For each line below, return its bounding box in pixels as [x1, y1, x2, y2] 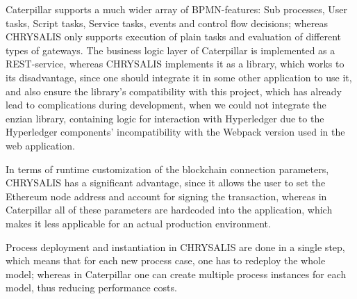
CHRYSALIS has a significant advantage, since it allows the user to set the [6, 175, 326, 190]
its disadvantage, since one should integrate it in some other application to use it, [6, 70, 352, 84]
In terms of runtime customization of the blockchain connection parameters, [6, 161, 329, 176]
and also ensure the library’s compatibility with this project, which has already [6, 83, 342, 98]
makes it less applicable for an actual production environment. [6, 216, 271, 230]
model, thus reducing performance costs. [6, 280, 177, 295]
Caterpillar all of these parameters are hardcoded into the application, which [6, 202, 333, 217]
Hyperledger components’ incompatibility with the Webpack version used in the [6, 124, 345, 139]
